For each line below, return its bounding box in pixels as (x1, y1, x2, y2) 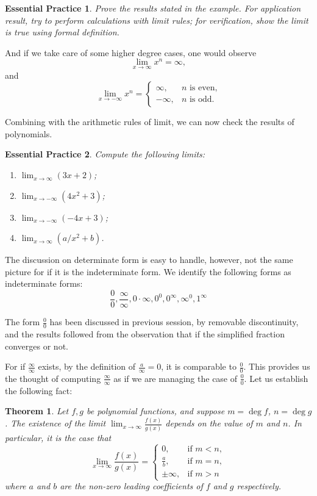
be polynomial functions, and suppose (86, 404, 225, 417)
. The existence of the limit (5, 417, 106, 430)
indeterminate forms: (5, 277, 83, 290)
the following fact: (5, 384, 73, 397)
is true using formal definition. (5, 26, 119, 38)
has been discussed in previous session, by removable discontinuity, (49, 315, 299, 328)
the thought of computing (5, 372, 101, 384)
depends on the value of (165, 417, 253, 430)
